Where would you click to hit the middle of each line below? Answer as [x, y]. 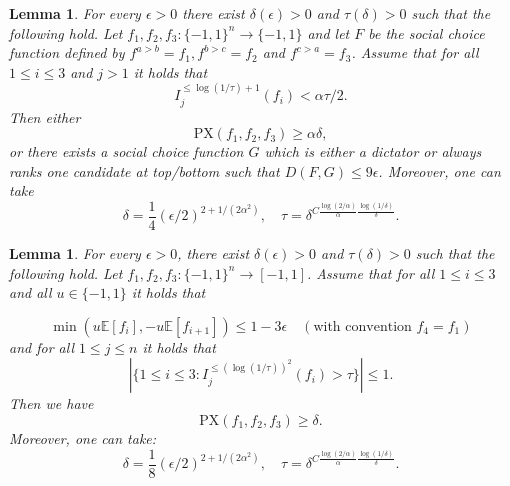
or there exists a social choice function [126, 151]
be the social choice [426, 32]
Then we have [51, 403]
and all [30, 292]
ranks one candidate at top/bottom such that [144, 170]
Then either [45, 116]
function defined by [67, 52]
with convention [362, 326]
